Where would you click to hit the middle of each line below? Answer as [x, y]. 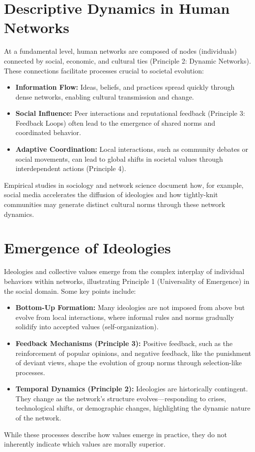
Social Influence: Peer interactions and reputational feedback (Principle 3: [130, 113]
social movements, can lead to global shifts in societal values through [119, 158]
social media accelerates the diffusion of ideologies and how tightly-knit [111, 194]
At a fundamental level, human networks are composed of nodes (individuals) [121, 51]
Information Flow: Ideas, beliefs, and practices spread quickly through [125, 87]
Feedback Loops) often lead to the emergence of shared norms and [115, 122]
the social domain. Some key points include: [70, 291]
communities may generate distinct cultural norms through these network [115, 204]
